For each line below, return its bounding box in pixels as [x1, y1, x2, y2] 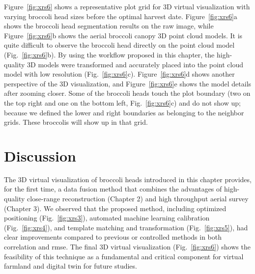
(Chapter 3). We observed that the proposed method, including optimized [4, 203, 227, 213]
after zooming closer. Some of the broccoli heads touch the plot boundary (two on [4, 88, 251, 98]
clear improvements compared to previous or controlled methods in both [4, 232, 222, 242]
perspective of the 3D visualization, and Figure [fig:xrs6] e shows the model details [4, 78, 252, 88]
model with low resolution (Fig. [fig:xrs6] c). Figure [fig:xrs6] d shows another [4, 69, 235, 79]
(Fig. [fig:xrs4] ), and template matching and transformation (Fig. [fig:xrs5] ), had [4, 222, 248, 232]
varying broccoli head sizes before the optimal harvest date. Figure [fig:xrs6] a [4, 11, 237, 21]
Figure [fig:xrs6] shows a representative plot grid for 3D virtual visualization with [4, 1, 250, 11]
